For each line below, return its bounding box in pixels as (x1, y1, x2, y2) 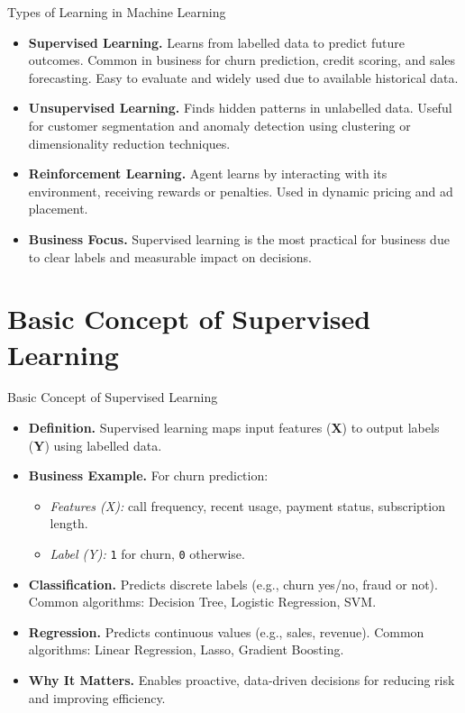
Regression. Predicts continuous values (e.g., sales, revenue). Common (28, 622, 424, 641)
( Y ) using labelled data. (28, 435, 162, 454)
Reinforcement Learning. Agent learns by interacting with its (28, 164, 387, 183)
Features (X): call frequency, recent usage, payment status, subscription (50, 496, 445, 515)
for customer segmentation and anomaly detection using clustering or (28, 115, 411, 134)
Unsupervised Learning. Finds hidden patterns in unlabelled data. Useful (28, 98, 452, 117)
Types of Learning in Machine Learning (7, 3, 226, 21)
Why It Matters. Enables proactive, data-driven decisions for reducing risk (28, 671, 455, 690)
